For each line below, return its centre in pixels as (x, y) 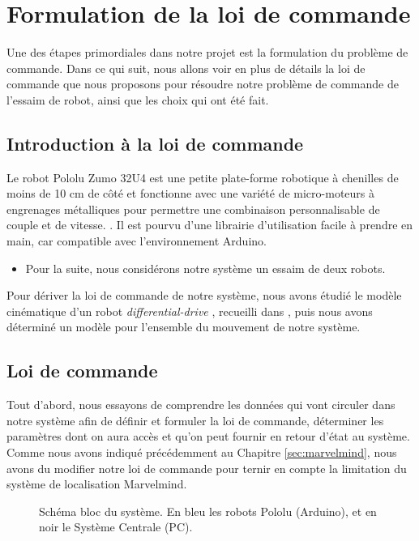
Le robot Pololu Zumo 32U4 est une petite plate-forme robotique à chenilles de (203, 177)
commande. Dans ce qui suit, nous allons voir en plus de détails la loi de (186, 68)
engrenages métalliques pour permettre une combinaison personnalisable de (193, 209)
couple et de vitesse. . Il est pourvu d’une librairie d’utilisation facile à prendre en (210, 225)
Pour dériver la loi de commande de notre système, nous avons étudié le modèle (204, 295)
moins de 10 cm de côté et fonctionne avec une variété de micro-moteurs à (191, 193)
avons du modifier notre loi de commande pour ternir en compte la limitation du (207, 468)
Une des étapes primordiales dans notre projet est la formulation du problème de (207, 52)
